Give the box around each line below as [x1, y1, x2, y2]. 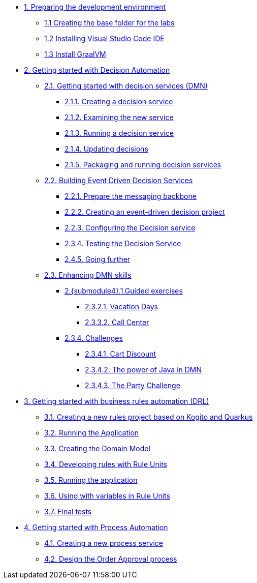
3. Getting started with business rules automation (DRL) [24, 397, 209, 405]
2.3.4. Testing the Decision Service [65, 239, 181, 248]
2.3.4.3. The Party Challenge [85, 381, 180, 390]
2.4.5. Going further [65, 255, 131, 264]
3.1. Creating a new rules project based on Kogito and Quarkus [44, 413, 253, 421]
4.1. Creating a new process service [44, 539, 163, 547]
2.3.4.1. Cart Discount [85, 349, 156, 358]
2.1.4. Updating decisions [65, 144, 148, 153]
